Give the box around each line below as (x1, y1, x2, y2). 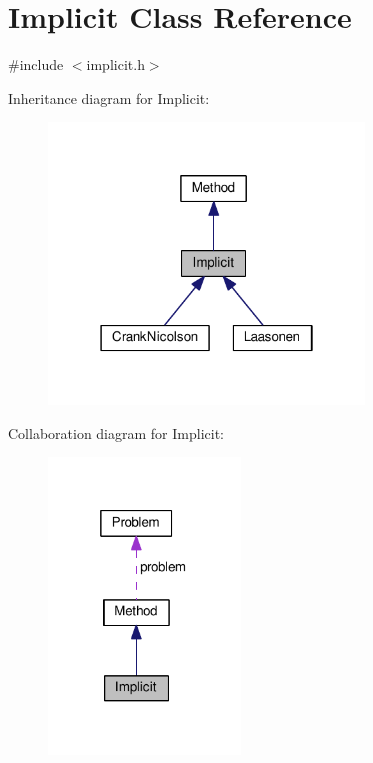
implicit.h (86, 54, 145, 75)
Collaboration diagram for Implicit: (8, 422, 224, 443)
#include (8, 54, 64, 75)
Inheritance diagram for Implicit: (8, 87, 210, 108)
